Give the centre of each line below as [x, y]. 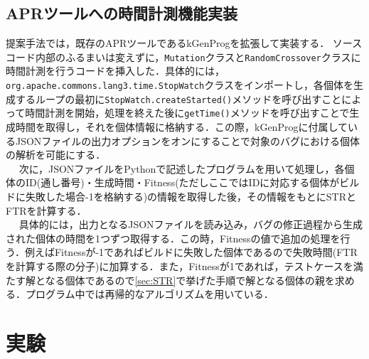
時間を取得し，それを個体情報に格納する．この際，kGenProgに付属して [181, 127]
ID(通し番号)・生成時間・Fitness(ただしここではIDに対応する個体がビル [192, 182]
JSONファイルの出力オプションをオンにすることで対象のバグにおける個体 [188, 140]
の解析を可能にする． [56, 155]
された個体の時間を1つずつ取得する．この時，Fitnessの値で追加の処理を [173, 238]
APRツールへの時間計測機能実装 [122, 13]
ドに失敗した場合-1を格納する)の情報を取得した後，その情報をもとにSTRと [181, 196]
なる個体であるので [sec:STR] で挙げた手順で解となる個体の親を [190, 280]
